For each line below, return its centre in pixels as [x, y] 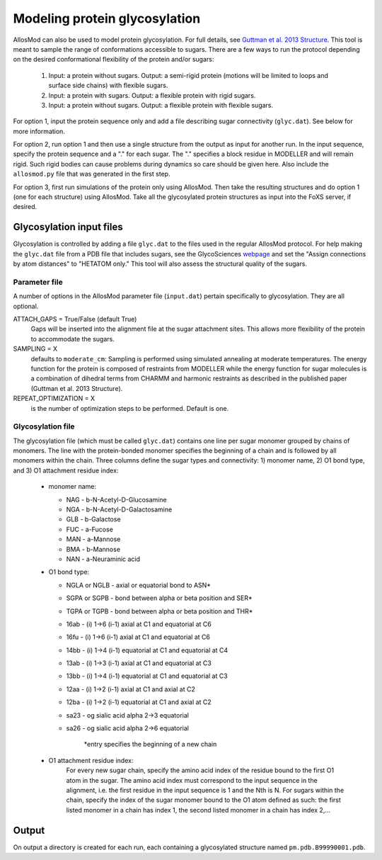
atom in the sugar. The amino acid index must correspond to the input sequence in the [192, 780]
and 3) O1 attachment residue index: [66, 470]
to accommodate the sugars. [73, 339]
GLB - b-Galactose [93, 519]
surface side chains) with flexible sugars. [108, 86]
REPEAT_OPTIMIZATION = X [54, 398]
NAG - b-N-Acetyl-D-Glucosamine [116, 499]
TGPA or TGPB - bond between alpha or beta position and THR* [160, 611]
